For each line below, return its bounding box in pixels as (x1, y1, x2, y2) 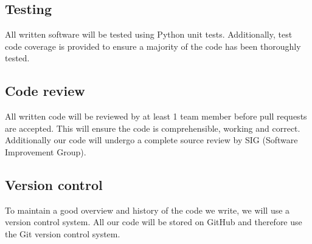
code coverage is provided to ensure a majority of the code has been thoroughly (5, 39, 301, 52)
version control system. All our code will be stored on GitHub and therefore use (5, 215, 302, 228)
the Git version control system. (5, 227, 120, 240)
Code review (5, 81, 85, 100)
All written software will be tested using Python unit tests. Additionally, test (5, 28, 293, 41)
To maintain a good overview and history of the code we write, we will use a (5, 203, 290, 216)
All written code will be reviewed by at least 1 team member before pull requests (5, 110, 307, 123)
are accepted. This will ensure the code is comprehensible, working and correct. (5, 121, 300, 134)
